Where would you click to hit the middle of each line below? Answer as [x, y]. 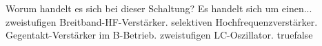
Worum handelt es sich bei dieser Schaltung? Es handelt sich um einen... [159, 8]
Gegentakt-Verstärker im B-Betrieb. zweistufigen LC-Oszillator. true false [159, 35]
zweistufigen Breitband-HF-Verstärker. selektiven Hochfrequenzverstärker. [162, 21]
